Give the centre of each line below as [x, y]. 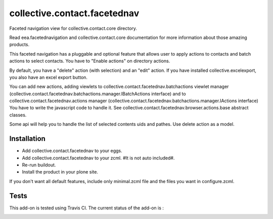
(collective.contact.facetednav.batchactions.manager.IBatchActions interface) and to [98, 94]
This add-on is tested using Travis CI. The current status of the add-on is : [87, 208]
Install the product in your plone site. [60, 172]
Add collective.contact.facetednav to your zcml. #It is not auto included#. [98, 158]
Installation [27, 139]
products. [19, 45]
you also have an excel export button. [49, 77]
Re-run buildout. [39, 165]
